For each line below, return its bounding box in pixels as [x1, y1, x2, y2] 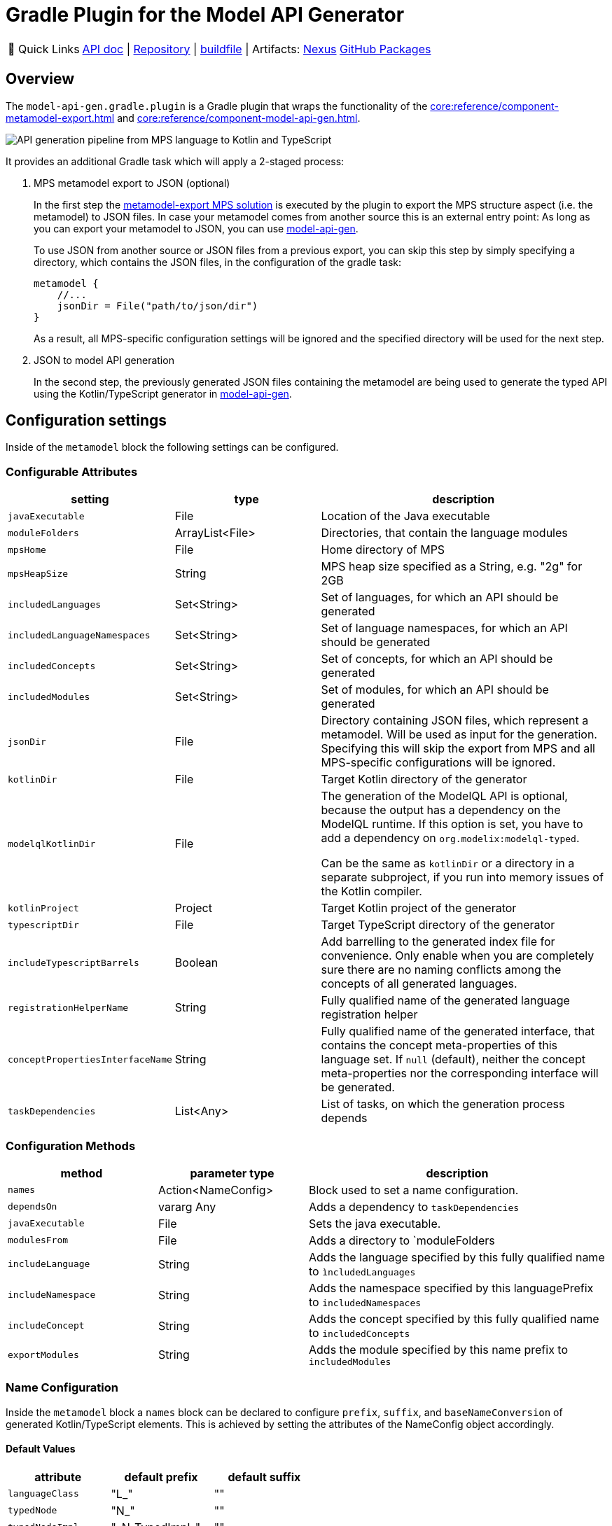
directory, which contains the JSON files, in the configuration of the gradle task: [34, 255, 402, 268]
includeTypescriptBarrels [8, 957, 139, 968]
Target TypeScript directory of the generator [321, 918, 555, 932]
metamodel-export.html [6, 111, 115, 124]
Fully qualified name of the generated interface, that [321, 1024, 595, 1039]
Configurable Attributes [6, 464, 138, 479]
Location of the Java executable [321, 509, 490, 524]
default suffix [228, 1469, 301, 1484]
